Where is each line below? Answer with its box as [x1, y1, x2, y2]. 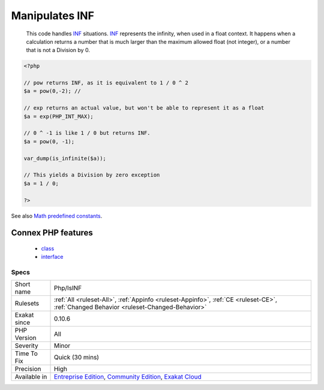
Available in [14, 373, 47, 381]
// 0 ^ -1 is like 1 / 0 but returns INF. [23, 129, 151, 137]
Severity [14, 341, 38, 350]
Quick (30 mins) [53, 353, 99, 362]
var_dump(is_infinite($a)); [23, 155, 106, 162]
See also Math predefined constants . [11, 212, 103, 219]
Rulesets [14, 300, 39, 308]
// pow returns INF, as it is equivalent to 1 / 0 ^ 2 [23, 80, 188, 86]
